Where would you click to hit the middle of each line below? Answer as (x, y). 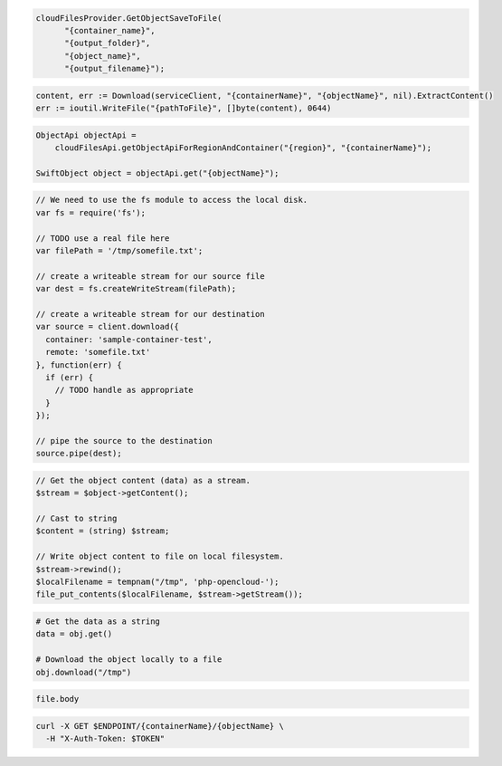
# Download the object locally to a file (129, 660)
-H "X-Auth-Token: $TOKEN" (105, 739)
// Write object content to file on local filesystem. (160, 556)
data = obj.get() (74, 634)
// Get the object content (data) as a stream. (143, 480)
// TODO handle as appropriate (124, 390)
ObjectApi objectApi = (86, 135)
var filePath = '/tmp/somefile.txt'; (119, 251)
